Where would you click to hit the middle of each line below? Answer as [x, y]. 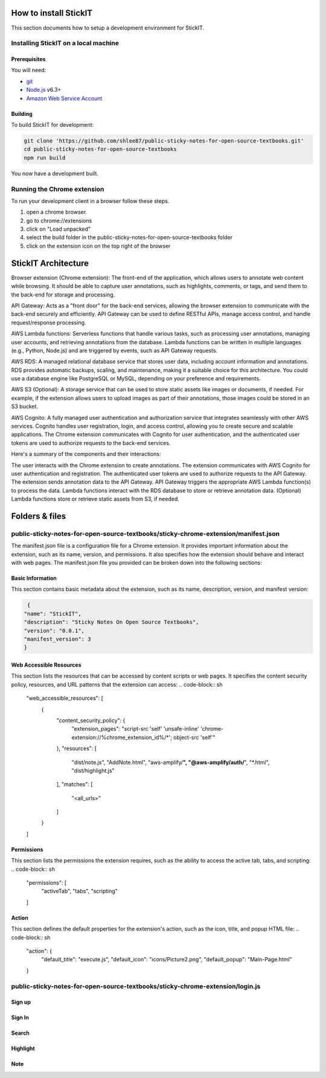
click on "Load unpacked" [59, 229]
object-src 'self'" [194, 737]
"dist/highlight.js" [93, 771]
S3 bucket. [25, 406]
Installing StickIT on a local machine [65, 43]
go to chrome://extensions [59, 220]
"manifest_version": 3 [57, 639]
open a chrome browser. [57, 212]
